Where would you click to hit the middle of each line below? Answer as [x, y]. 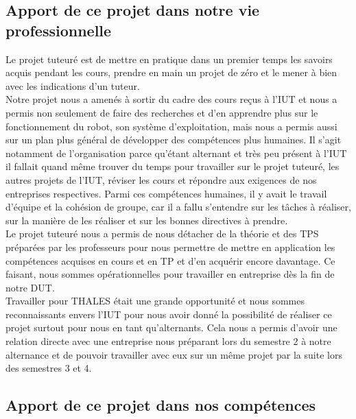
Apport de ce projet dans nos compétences [161, 405]
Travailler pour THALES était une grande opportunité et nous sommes [155, 301]
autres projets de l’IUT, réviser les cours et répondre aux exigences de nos [161, 179]
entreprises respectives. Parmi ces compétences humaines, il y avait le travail [166, 193]
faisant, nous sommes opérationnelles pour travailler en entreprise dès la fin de [170, 274]
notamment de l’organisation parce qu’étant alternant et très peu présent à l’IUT [176, 153]
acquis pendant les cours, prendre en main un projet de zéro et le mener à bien [171, 72]
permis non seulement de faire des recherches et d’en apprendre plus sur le [162, 112]
